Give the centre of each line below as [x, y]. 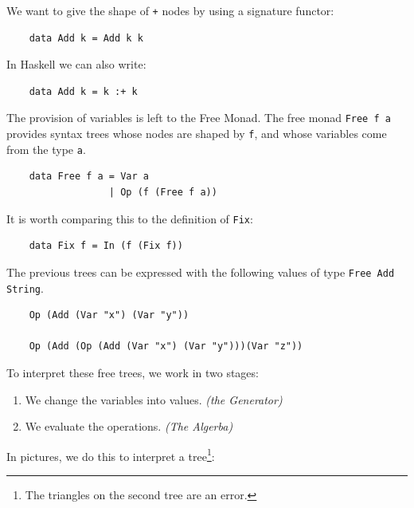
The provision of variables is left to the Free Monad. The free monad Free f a [199, 118]
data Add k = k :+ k [83, 91]
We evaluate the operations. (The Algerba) [129, 426]
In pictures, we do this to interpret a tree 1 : [111, 455]
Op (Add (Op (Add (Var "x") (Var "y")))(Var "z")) [166, 347]
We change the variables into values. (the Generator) [154, 399]
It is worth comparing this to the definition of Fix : [130, 218]
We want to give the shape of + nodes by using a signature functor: [170, 10]
